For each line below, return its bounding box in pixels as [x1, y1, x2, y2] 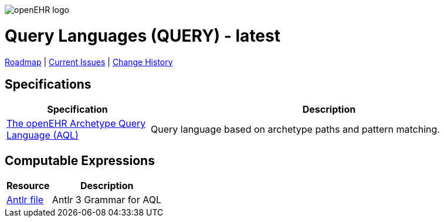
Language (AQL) [6, 129, 79, 142]
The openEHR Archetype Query [6, 117, 146, 130]
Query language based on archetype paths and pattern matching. [150, 123, 440, 136]
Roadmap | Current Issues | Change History [5, 56, 173, 67]
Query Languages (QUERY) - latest [5, 25, 280, 46]
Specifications [5, 76, 91, 92]
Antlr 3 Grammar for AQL [52, 194, 161, 206]
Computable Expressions [5, 153, 155, 168]
